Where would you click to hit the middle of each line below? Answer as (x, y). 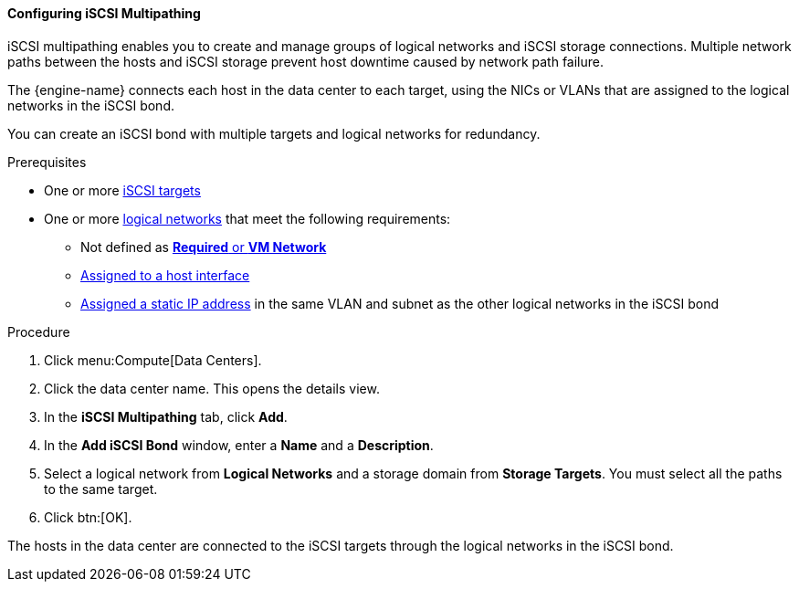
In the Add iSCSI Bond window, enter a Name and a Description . (239, 445)
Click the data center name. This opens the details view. (212, 388)
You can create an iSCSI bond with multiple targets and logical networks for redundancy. (274, 133)
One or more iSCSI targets (122, 190)
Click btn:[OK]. (88, 517)
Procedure (39, 331)
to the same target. (101, 489)
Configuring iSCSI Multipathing (104, 13)
